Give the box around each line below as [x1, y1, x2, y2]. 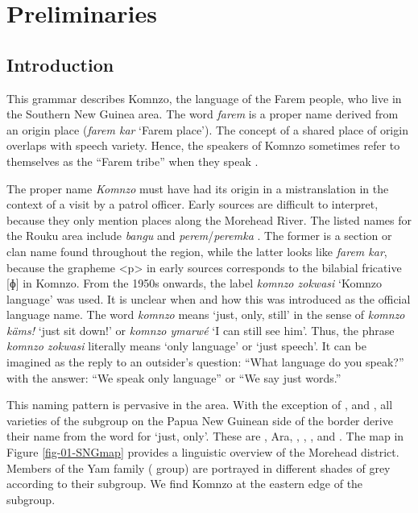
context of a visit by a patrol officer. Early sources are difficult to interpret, [6, 196, 379, 213]
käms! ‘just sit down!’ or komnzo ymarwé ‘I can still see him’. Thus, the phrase [6, 321, 395, 338]
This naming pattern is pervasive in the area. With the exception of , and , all [6, 396, 393, 413]
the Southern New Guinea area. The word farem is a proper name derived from [6, 105, 399, 122]
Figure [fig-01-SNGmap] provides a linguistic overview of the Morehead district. [6, 444, 399, 461]
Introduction [6, 52, 114, 77]
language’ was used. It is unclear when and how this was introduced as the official [6, 290, 411, 307]
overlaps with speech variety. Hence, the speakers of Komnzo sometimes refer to [6, 137, 400, 154]
